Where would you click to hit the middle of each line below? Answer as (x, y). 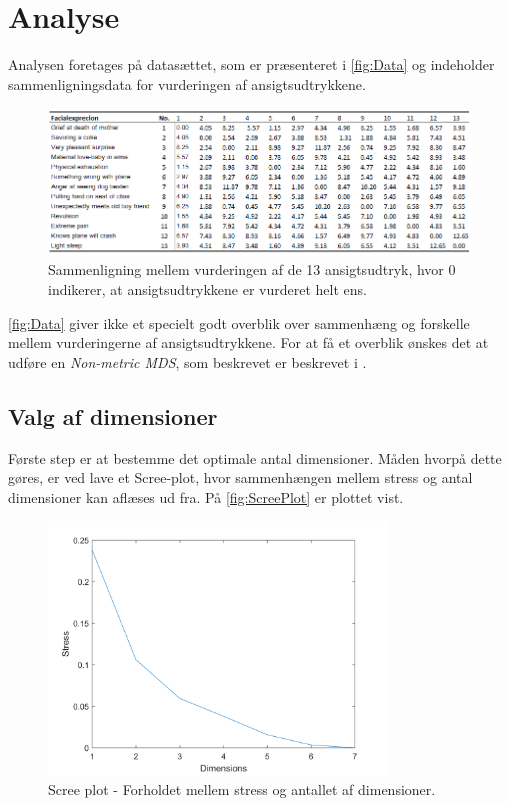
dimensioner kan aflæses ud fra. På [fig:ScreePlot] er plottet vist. (206, 496)
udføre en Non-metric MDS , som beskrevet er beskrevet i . (187, 361)
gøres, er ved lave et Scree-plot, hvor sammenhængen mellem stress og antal (240, 477)
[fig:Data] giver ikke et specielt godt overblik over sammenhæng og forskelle (239, 322)
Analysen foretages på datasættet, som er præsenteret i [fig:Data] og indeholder (251, 64)
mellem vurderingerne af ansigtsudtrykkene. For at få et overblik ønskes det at (248, 342)
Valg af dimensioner (113, 415)
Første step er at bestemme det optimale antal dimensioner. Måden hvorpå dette (255, 457)
